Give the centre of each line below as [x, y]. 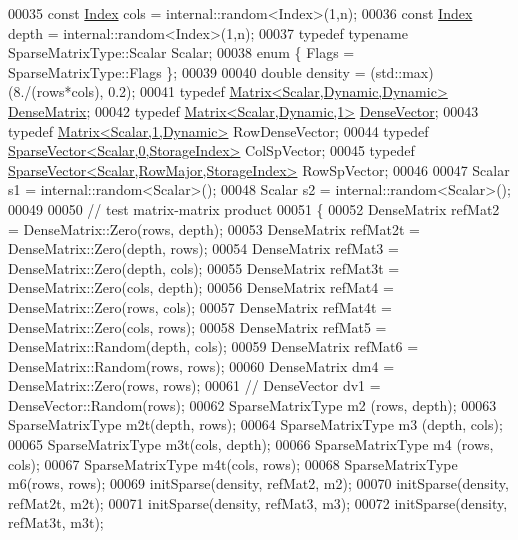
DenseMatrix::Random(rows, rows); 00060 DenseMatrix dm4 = [201, 365]
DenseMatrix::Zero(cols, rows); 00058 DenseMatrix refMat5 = [197, 326]
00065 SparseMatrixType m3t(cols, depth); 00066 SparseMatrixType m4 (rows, [251, 444]
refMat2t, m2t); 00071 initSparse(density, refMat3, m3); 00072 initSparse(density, [258, 502]
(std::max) [402, 71]
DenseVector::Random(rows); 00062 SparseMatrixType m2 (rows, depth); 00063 [252, 404]
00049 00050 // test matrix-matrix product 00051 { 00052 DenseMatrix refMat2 [254, 208]
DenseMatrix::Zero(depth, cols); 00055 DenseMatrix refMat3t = [204, 267]
